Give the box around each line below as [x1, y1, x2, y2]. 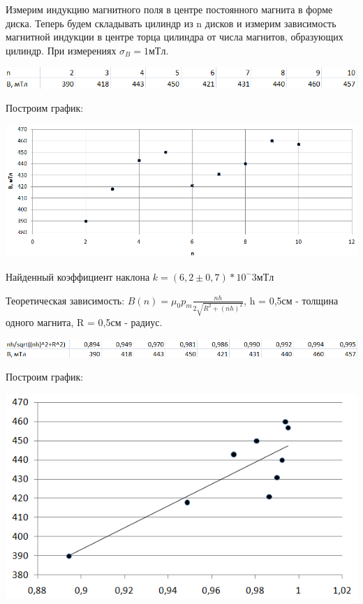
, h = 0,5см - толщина [244, 293, 339, 307]
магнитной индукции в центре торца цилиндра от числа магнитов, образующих [6, 29, 343, 44]
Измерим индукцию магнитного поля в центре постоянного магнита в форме [6, 2, 333, 16]
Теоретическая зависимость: [6, 293, 125, 307]
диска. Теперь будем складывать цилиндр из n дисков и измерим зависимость [6, 15, 336, 30]
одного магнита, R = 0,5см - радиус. [6, 315, 163, 330]
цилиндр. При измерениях [6, 43, 117, 57]
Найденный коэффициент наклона [6, 269, 150, 283]
